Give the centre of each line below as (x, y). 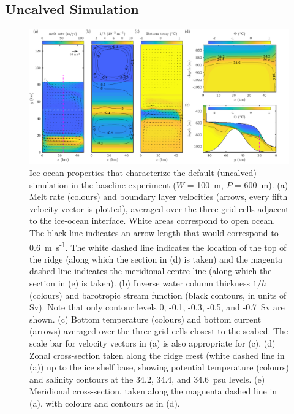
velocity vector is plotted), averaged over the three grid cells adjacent (159, 208)
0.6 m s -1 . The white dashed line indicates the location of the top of (158, 246)
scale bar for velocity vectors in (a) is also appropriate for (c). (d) (153, 343)
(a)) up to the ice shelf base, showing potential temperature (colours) (159, 367)
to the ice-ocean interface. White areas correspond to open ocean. (153, 220)
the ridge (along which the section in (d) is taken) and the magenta (156, 259)
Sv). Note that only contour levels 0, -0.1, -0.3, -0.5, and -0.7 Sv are (157, 307)
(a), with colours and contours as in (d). (105, 403)
